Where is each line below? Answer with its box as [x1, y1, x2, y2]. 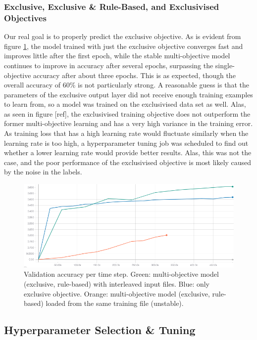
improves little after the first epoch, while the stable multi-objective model [4, 50, 230, 61]
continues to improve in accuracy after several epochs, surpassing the [4, 60, 213, 70]
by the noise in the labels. [4, 167, 82, 177]
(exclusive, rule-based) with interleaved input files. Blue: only [24, 278, 210, 289]
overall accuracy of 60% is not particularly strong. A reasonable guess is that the [4, 80, 249, 90]
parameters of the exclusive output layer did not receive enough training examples [4, 89, 253, 99]
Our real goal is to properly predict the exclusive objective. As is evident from [4, 31, 241, 42]
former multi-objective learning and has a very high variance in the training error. [4, 118, 253, 128]
